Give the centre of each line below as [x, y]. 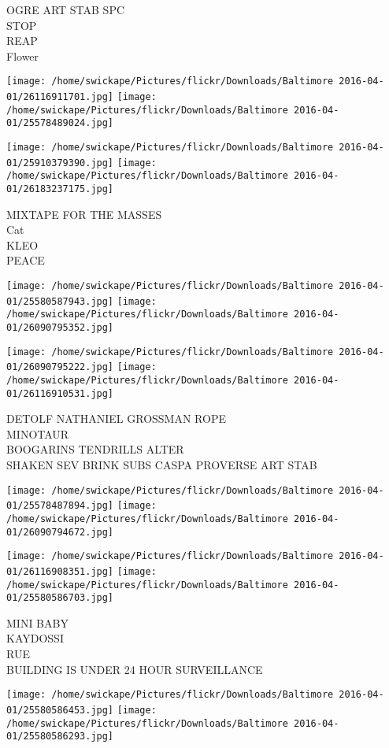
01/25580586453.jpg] [60, 710]
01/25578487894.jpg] [60, 506]
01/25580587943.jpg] [60, 301]
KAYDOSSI [35, 638]
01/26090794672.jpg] [60, 532]
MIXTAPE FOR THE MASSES [84, 214]
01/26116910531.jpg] [60, 393]
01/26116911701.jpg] [60, 97]
